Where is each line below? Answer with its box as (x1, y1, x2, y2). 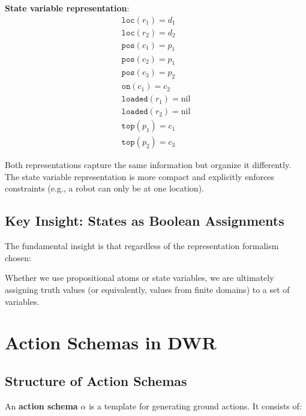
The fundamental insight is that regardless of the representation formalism (5, 240, 279, 252)
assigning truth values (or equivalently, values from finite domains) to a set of (5, 283, 290, 296)
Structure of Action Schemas (5, 372, 187, 390)
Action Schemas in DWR (5, 330, 217, 355)
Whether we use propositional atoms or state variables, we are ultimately (5, 271, 274, 284)
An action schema (5, 399, 78, 412)
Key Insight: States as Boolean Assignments (5, 211, 284, 230)
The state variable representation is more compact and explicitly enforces (5, 170, 274, 182)
